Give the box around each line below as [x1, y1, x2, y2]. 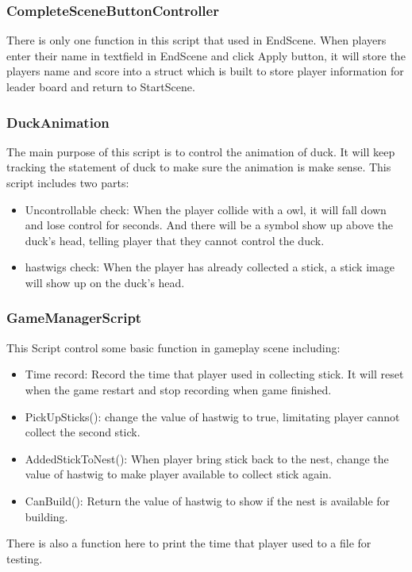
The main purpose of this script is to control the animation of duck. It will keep [6, 143, 395, 159]
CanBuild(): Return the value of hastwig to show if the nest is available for [25, 492, 391, 509]
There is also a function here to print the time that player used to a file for [6, 535, 372, 551]
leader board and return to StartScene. [6, 79, 195, 94]
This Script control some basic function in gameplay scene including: [6, 339, 341, 355]
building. [25, 508, 68, 524]
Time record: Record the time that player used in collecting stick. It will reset [25, 366, 404, 382]
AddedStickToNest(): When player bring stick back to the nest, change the [25, 450, 389, 466]
